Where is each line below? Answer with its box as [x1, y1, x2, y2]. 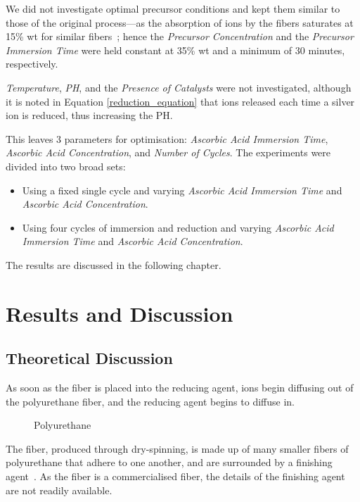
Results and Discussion [6, 299, 233, 327]
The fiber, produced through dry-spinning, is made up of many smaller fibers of [6, 441, 349, 456]
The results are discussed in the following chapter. [6, 257, 221, 272]
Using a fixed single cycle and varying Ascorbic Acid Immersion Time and [22, 182, 342, 197]
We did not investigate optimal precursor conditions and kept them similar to [6, 1, 340, 15]
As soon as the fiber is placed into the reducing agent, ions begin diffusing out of [6, 380, 354, 395]
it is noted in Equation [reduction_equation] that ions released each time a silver [6, 94, 355, 108]
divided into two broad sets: [6, 158, 126, 173]
